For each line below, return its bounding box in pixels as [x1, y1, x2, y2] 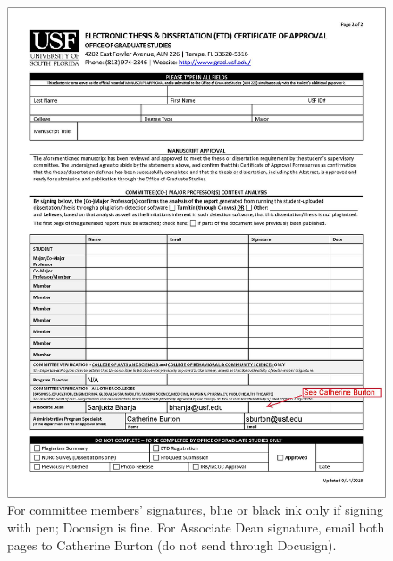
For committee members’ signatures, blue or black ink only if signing [7, 500, 384, 519]
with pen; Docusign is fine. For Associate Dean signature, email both [7, 518, 385, 537]
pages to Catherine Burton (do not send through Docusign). [7, 535, 337, 554]
